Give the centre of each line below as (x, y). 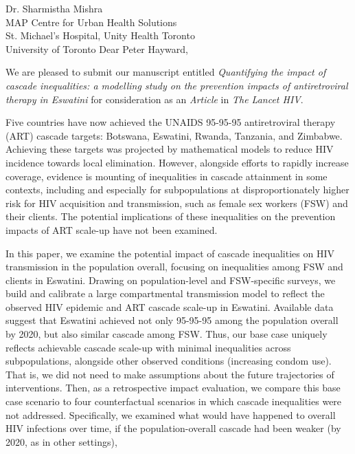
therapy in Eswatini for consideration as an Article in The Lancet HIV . (154, 99)
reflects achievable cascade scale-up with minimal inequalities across (148, 347)
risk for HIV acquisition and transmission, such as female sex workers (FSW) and (177, 203)
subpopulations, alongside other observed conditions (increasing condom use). (169, 361)
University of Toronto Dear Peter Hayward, (97, 48)
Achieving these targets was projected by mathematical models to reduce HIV (170, 149)
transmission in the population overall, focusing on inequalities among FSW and (174, 267)
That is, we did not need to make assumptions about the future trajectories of (170, 374)
